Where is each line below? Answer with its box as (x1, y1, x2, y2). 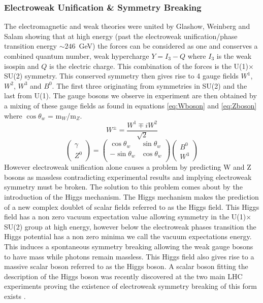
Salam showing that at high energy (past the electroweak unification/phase (4, 30, 238, 41)
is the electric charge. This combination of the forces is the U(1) (49, 60, 249, 71)
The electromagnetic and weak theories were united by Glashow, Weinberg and (4, 21, 250, 31)
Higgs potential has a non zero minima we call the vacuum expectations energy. (4, 231, 252, 242)
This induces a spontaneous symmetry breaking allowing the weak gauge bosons (4, 241, 253, 251)
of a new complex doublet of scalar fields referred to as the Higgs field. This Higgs (4, 201, 259, 212)
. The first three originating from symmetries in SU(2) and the (52, 80, 247, 91)
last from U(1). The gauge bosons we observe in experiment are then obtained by (4, 90, 257, 101)
